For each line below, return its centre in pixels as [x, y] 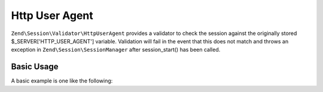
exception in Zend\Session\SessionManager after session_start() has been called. [116, 50]
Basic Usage [35, 67]
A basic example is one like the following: [62, 81]
